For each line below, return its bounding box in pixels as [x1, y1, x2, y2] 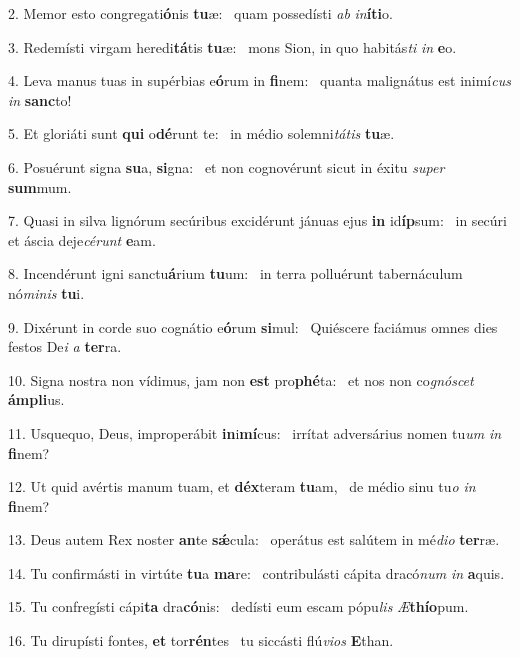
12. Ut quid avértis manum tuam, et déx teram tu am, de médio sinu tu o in [8, 476, 476, 497]
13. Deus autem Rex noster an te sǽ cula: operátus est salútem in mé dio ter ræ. [8, 529, 500, 550]
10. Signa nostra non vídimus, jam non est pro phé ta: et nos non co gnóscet [8, 369, 474, 390]
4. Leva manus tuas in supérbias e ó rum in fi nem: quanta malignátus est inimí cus [8, 70, 511, 91]
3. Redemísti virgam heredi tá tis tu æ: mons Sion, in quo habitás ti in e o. [8, 36, 457, 57]
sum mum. [8, 176, 72, 197]
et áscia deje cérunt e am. [8, 229, 156, 250]
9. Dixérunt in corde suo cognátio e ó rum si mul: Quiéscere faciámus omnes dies [8, 316, 498, 337]
